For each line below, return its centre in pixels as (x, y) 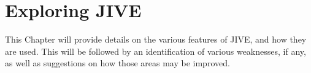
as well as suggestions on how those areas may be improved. (117, 63)
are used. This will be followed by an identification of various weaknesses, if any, (155, 51)
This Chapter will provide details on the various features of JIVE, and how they (156, 39)
